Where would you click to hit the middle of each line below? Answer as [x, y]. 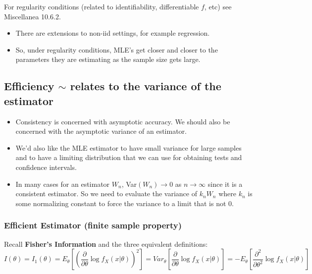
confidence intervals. [46, 167]
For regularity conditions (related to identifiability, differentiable [102, 6]
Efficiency [29, 86]
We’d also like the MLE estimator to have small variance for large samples [129, 147]
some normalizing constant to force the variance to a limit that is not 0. [125, 203]
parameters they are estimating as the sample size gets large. [108, 59]
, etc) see [218, 6]
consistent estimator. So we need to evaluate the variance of [106, 193]
